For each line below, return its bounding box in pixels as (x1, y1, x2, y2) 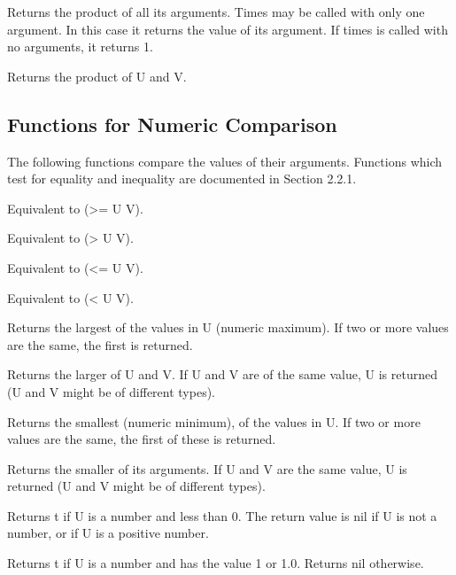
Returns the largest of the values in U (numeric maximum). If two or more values (7, 318, 449, 337)
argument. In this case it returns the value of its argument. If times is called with (7, 19, 448, 38)
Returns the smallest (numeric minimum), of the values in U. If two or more (7, 412, 421, 431)
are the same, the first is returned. (7, 335, 193, 354)
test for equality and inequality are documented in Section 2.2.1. (7, 169, 357, 188)
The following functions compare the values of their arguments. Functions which (7, 152, 443, 170)
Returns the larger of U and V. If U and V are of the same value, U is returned (7, 365, 437, 384)
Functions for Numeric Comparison (7, 110, 337, 137)
